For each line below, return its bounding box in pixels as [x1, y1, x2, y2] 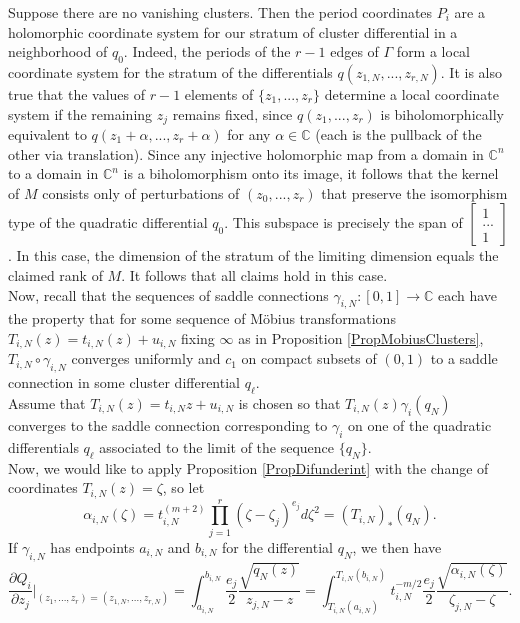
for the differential [222, 536, 333, 557]
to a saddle [430, 348, 498, 369]
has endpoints [50, 536, 135, 557]
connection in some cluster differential [8, 372, 240, 393]
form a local [396, 41, 470, 62]
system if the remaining [8, 103, 153, 124]
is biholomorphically [380, 103, 504, 124]
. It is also [440, 61, 503, 82]
